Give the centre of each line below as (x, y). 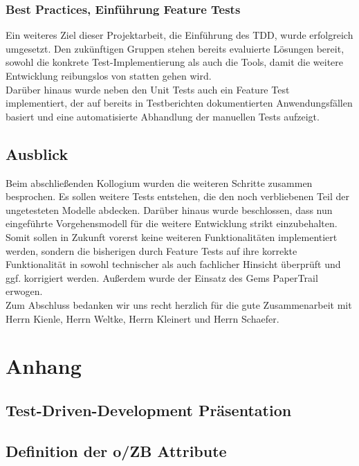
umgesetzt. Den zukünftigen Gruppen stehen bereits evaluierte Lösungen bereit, (175, 48)
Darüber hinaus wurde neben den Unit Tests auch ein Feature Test (148, 89)
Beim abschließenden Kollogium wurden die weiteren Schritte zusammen (159, 182)
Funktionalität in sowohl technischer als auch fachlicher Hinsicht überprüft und (173, 264)
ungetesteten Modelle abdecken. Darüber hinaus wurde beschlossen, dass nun (169, 209)
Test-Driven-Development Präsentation (149, 410)
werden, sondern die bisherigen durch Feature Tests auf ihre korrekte (151, 250)
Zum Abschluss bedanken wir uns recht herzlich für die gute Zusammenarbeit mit (179, 304)
